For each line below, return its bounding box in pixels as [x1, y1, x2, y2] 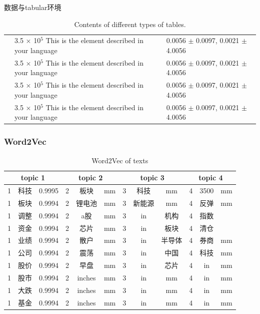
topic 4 [198, 172, 223, 183]
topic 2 [78, 172, 103, 183]
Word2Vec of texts [91, 155, 148, 165]
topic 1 [20, 172, 45, 183]
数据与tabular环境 [4, 2, 61, 12]
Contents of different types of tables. [74, 19, 186, 29]
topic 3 [140, 172, 164, 183]
